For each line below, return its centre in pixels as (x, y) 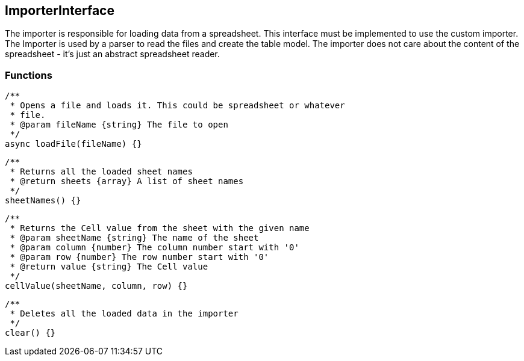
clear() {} (30, 333)
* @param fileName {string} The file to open (119, 125)
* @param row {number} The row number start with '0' (139, 257)
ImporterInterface (60, 11)
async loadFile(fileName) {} (73, 144)
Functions (29, 75)
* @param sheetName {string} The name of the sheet (134, 238)
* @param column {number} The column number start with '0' (154, 248)
